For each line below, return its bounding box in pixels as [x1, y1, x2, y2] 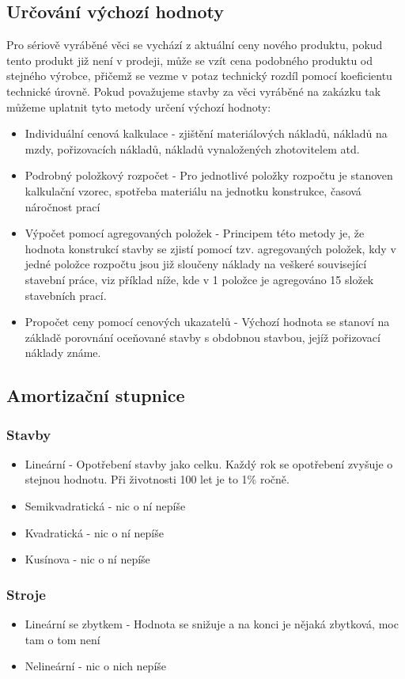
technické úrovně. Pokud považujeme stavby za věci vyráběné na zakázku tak [6, 82, 381, 99]
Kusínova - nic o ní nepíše [25, 551, 150, 567]
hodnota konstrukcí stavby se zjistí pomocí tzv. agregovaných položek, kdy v [25, 240, 396, 256]
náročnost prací [25, 198, 100, 214]
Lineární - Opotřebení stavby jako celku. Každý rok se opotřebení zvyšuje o [25, 455, 393, 472]
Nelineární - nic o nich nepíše [25, 658, 167, 674]
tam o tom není [25, 631, 100, 647]
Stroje [6, 584, 46, 604]
